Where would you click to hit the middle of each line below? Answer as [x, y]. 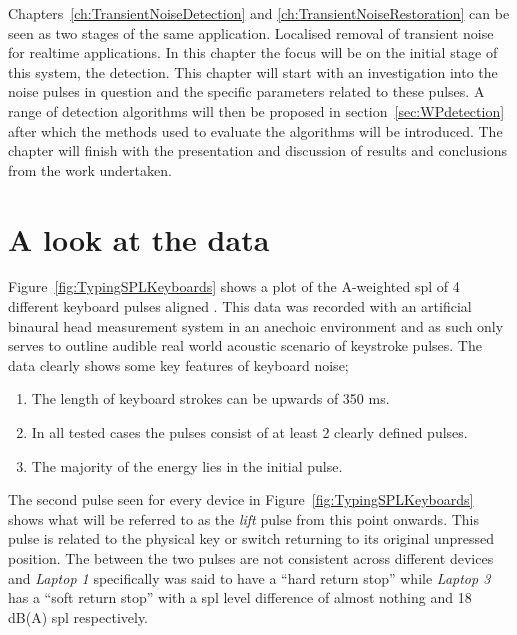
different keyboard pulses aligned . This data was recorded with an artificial [240, 306]
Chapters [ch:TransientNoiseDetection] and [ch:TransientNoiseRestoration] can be [259, 13]
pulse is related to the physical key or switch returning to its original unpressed [251, 538]
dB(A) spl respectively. [78, 616]
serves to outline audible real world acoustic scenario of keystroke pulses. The [245, 345]
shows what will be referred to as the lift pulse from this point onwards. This [243, 518]
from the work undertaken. [90, 169]
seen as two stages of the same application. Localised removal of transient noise [251, 32]
